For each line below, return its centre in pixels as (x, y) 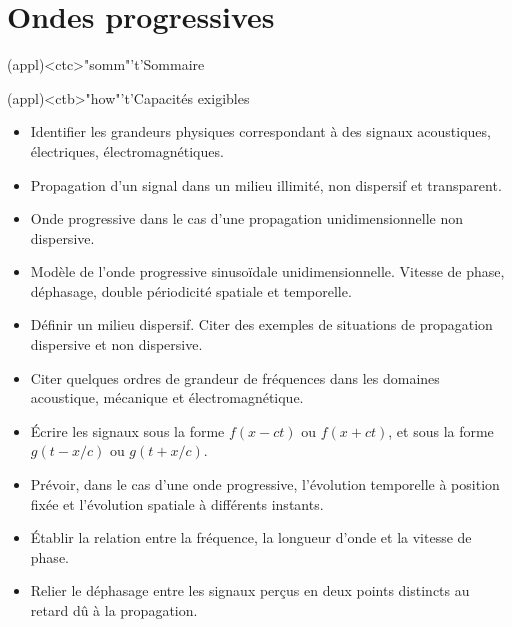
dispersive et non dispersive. (116, 344)
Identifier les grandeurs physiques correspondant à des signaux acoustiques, (260, 131)
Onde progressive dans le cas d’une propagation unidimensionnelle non (247, 218)
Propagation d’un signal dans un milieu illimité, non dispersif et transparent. (266, 184)
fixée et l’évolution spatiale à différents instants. (177, 503)
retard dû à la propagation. (114, 610)
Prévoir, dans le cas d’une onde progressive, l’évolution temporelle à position (265, 484)
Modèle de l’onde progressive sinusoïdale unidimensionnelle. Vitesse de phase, (267, 271)
